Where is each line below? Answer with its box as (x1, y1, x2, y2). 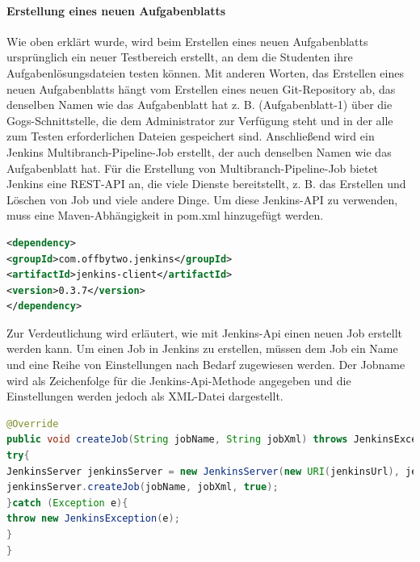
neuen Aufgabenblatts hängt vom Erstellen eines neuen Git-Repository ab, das (6, 80, 396, 97)
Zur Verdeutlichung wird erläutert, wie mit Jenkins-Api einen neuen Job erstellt (6, 324, 403, 341)
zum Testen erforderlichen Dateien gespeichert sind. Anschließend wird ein (6, 128, 375, 145)
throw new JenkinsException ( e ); (6, 513, 180, 525)
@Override (6, 417, 59, 430)
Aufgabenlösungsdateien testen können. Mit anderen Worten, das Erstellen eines (6, 64, 404, 81)
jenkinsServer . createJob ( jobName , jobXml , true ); (6, 481, 279, 493)
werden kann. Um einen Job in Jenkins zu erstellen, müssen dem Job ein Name (6, 340, 398, 357)
